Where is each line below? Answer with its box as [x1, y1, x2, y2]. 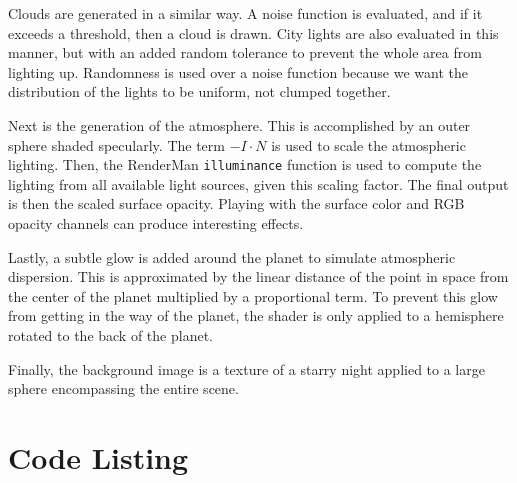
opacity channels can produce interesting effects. [8, 213, 304, 233]
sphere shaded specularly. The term [8, 134, 225, 155]
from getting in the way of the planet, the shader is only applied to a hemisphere [8, 305, 504, 326]
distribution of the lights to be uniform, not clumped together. [8, 81, 391, 102]
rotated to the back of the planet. [8, 324, 213, 345]
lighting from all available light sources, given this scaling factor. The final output [8, 173, 509, 194]
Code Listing [8, 436, 189, 477]
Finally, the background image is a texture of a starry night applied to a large [8, 358, 485, 379]
